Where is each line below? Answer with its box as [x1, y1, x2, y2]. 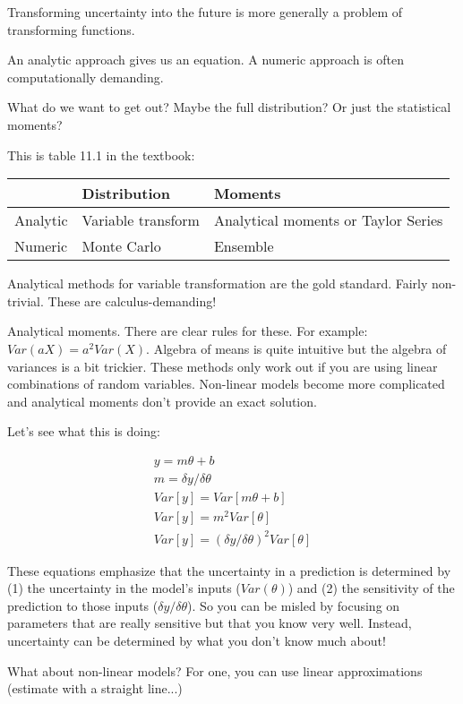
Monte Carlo [81, 236, 161, 257]
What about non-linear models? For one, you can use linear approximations [7, 661, 423, 680]
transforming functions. [7, 20, 135, 39]
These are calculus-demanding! [47, 291, 217, 310]
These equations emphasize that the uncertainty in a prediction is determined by [7, 561, 451, 580]
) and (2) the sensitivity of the [287, 579, 455, 597]
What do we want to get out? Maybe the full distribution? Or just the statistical [7, 98, 451, 116]
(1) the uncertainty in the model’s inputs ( [7, 579, 241, 597]
